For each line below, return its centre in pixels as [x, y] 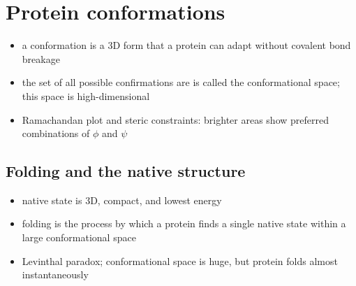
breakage [41, 58]
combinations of [56, 133]
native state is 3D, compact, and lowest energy [122, 200]
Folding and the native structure [126, 171]
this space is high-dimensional [86, 95]
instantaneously [55, 274]
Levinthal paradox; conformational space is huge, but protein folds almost [180, 260]
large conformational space [79, 237]
